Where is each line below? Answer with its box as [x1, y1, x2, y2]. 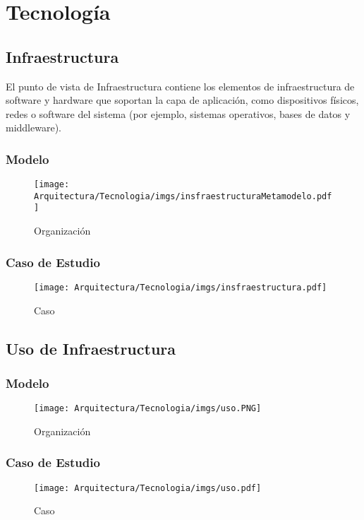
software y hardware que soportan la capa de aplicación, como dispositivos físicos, [6, 93, 359, 107]
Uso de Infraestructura [6, 337, 176, 359]
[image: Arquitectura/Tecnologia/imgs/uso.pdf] [34, 483, 262, 493]
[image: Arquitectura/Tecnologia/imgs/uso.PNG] [34, 403, 262, 414]
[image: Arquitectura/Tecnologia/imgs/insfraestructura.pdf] [34, 282, 327, 292]
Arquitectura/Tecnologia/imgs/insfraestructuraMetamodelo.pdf [34, 191, 332, 201]
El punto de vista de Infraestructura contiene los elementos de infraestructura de [6, 78, 355, 93]
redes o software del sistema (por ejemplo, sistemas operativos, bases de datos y [6, 106, 351, 121]
